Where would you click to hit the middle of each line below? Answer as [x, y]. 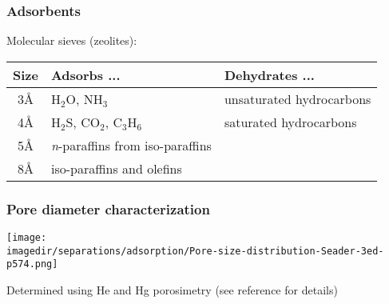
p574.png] [32, 264]
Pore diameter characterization [108, 208]
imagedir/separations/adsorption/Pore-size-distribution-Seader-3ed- [195, 251]
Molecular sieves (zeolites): [72, 40]
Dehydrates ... [269, 74]
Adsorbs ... [85, 74]
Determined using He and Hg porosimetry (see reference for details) [172, 290]
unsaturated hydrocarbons [298, 98]
